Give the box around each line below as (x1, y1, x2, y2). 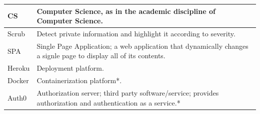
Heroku (7, 63, 30, 73)
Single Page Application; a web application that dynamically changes (36, 40, 248, 51)
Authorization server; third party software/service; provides (36, 87, 219, 98)
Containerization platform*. (36, 75, 122, 86)
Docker (7, 75, 29, 86)
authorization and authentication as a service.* (36, 97, 180, 108)
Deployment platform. (36, 63, 104, 73)
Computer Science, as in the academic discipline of (36, 5, 215, 16)
